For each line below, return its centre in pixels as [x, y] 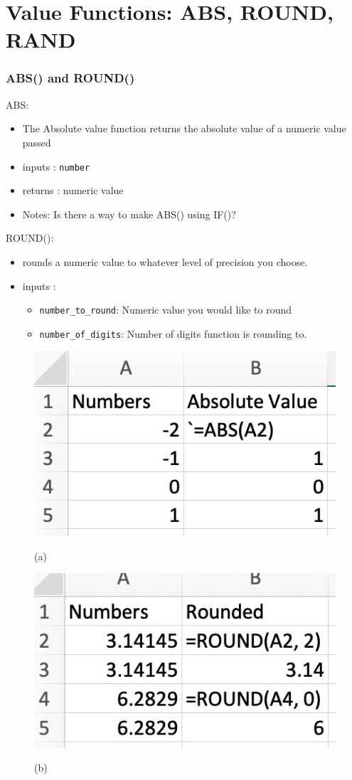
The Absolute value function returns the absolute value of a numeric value [184, 128]
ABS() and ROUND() [70, 78]
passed [37, 142]
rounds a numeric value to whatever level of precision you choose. [165, 262]
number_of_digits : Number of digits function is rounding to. [173, 333]
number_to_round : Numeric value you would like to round [166, 310]
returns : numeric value [73, 190]
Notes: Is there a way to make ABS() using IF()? [129, 214]
